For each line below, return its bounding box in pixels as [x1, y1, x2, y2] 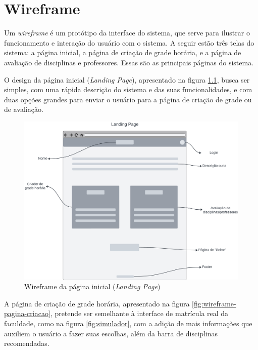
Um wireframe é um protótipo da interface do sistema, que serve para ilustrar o [4, 27, 250, 38]
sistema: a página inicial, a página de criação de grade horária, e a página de [4, 47, 241, 58]
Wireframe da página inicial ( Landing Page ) [24, 281, 161, 292]
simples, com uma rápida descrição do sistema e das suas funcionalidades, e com [4, 84, 252, 95]
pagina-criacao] [4, 308, 50, 319]
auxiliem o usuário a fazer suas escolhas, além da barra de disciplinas [4, 328, 218, 338]
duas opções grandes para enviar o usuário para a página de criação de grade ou [4, 94, 252, 104]
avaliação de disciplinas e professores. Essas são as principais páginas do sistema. [4, 57, 254, 67]
